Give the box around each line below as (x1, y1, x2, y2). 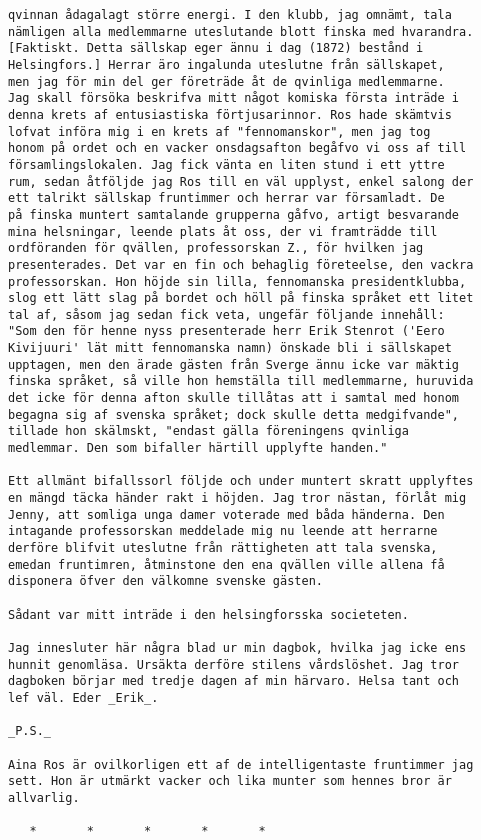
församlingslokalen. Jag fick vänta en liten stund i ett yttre (8, 157, 445, 172)
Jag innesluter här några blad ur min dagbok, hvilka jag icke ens (8, 640, 467, 655)
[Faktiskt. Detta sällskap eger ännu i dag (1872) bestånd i (8, 41, 424, 56)
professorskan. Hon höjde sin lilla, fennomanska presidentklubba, (8, 274, 467, 289)
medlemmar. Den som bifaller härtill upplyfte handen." (8, 441, 388, 456)
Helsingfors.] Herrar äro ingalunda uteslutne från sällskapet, (8, 57, 445, 72)
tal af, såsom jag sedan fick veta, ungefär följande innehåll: (8, 307, 445, 322)
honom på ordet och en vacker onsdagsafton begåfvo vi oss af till (8, 141, 467, 156)
